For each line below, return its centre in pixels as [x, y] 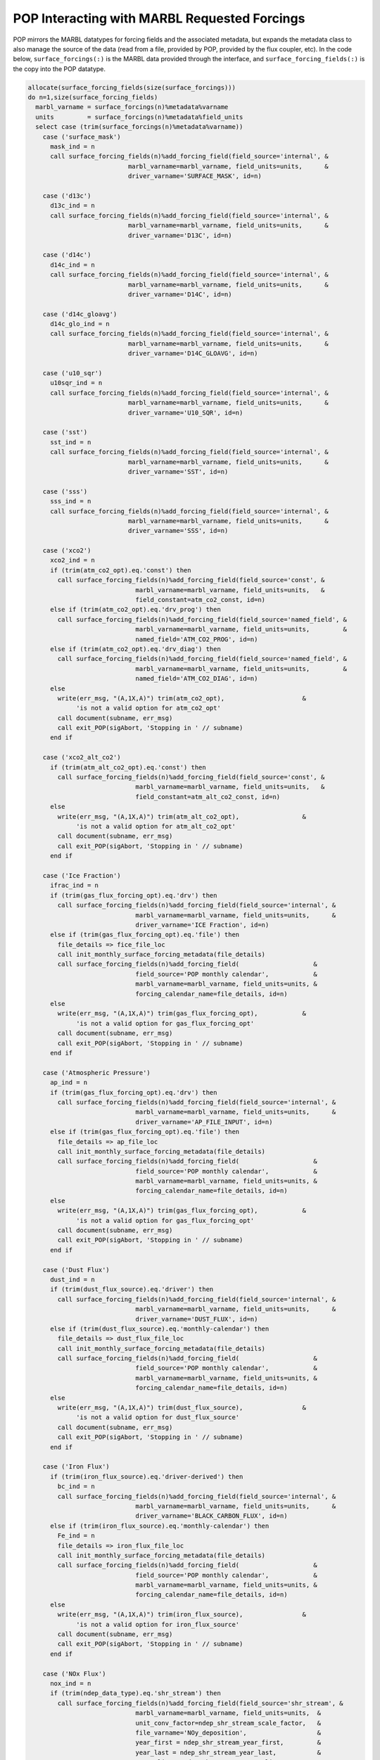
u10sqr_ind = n [76, 383]
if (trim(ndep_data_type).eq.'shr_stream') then [135, 1693]
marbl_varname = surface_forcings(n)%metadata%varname [132, 107]
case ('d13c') [67, 196]
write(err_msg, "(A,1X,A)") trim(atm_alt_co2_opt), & [182, 816]
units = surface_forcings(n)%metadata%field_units [139, 117]
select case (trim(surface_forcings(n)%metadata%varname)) [139, 127]
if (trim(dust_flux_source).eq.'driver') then [132, 1289]
